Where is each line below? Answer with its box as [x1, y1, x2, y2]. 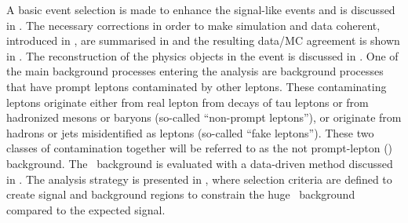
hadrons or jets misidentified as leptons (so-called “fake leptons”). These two [6, 124, 374, 141]
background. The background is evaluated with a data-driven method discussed [6, 155, 393, 171]
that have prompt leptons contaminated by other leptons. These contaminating [6, 78, 387, 94]
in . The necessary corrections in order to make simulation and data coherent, [6, 16, 381, 33]
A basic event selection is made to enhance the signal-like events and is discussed [6, 2, 395, 17]
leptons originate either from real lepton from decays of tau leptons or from [6, 93, 369, 110]
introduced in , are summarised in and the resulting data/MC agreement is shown [6, 32, 400, 49]
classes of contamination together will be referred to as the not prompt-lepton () [6, 140, 393, 156]
